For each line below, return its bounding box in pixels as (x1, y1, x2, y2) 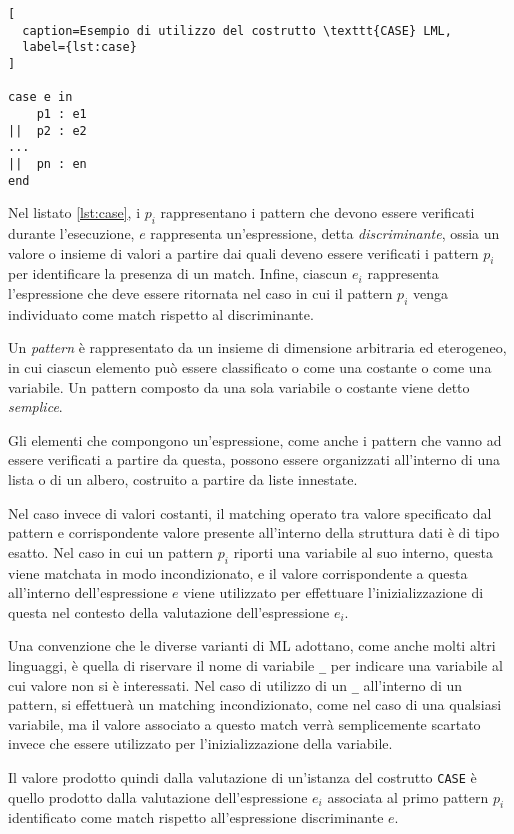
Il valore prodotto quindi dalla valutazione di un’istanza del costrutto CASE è (8, 767, 477, 787)
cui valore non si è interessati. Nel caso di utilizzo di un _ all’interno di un (8, 674, 463, 695)
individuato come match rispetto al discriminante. (8, 303, 314, 324)
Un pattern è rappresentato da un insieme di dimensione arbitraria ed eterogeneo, (8, 337, 507, 358)
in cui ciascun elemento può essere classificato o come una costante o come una (8, 356, 492, 377)
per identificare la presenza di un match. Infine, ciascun (8, 263, 348, 284)
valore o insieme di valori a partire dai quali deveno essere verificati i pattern (8, 242, 479, 263)
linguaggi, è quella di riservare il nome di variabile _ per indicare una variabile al (8, 654, 503, 675)
